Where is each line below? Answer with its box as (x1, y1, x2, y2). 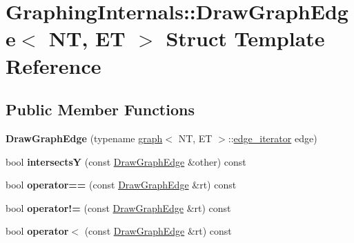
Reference (6, 51, 101, 79)
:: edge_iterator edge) (228, 130, 317, 145)
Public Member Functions (6, 99, 195, 120)
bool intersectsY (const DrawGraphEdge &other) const (6, 154, 246, 168)
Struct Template (166, 24, 325, 52)
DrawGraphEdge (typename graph (6, 130, 163, 145)
